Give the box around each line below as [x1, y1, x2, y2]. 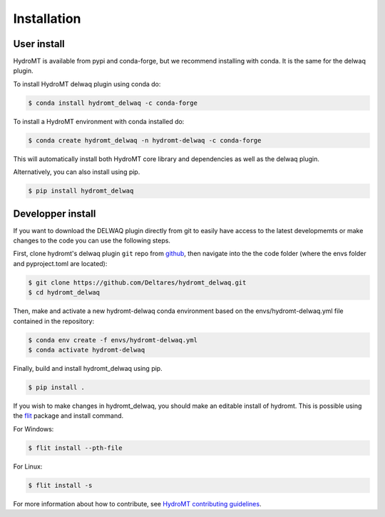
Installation [13, 11, 81, 26]
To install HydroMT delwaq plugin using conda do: [13, 79, 161, 88]
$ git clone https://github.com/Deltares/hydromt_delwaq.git [28, 278, 247, 287]
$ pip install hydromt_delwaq [28, 187, 134, 195]
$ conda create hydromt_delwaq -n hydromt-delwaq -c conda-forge [28, 136, 262, 144]
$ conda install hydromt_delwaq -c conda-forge [28, 98, 197, 107]
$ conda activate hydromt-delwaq [28, 346, 145, 354]
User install [13, 38, 66, 50]
